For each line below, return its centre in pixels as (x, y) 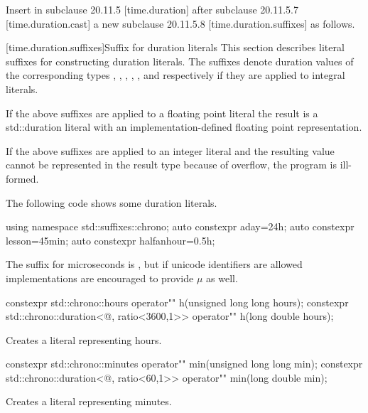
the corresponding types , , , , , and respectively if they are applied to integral (175, 75)
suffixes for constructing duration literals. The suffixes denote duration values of (180, 61)
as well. (222, 278)
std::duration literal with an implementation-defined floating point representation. (184, 127)
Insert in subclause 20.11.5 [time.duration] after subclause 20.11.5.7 (152, 9)
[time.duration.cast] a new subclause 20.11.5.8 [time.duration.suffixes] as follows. (180, 23)
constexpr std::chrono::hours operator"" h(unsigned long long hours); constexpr (177, 302)
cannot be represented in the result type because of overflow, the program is (172, 165)
